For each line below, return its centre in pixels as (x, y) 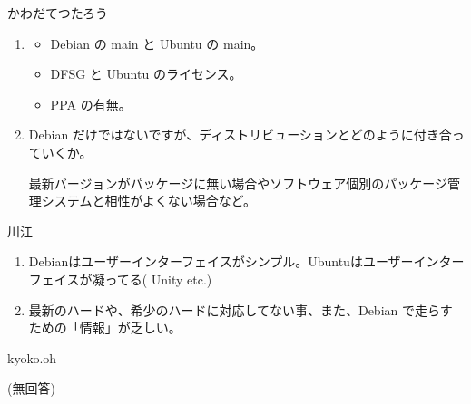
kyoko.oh (32, 357)
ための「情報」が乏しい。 (105, 327)
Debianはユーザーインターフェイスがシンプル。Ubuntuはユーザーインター (246, 261)
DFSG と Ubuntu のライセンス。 (146, 74)
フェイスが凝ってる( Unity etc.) (120, 279)
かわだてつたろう (58, 13)
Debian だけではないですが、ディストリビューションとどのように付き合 (240, 135)
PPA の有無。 (91, 104)
